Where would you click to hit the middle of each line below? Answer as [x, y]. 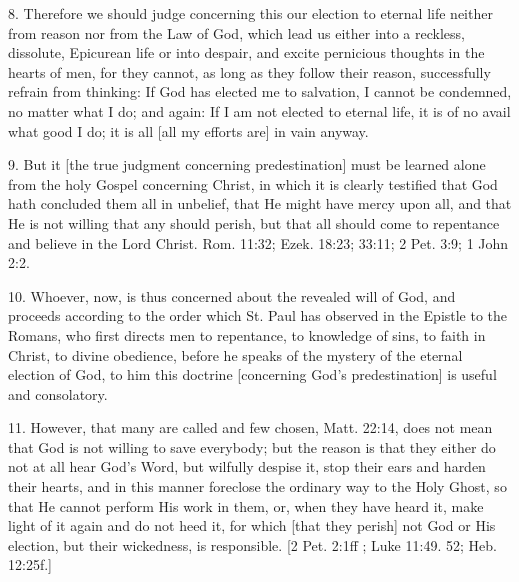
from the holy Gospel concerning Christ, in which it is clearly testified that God [253, 183]
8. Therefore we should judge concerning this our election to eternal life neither [250, 13]
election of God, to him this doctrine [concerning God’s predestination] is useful [252, 374]
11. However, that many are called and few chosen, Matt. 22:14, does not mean [250, 427]
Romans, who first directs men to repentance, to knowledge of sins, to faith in [247, 334]
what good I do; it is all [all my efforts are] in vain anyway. [188, 130]
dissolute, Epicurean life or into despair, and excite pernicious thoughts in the [246, 52]
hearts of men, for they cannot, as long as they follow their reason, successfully [249, 71]
